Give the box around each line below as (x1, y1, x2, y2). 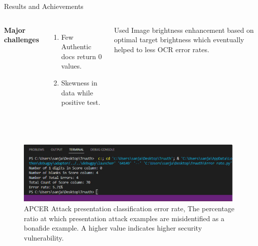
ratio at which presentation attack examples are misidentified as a (24, 213, 225, 223)
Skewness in (61, 77, 97, 87)
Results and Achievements (4, 1, 84, 11)
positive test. (61, 97, 100, 107)
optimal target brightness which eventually (114, 34, 244, 45)
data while (61, 87, 93, 97)
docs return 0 (61, 51, 102, 61)
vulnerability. (24, 232, 64, 243)
